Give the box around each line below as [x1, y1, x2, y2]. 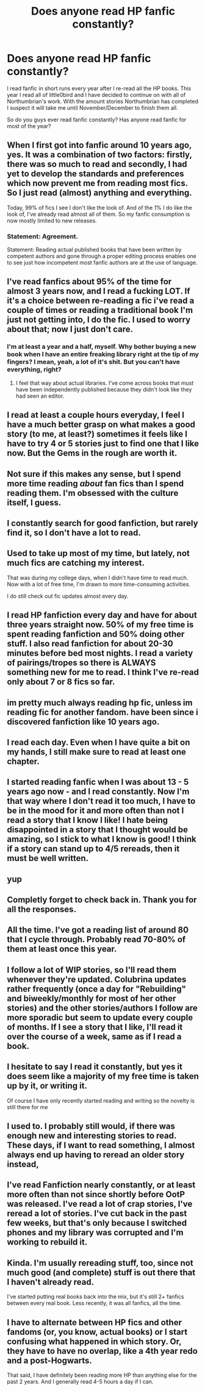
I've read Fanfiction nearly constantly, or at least [7, 1180, 196, 1190]
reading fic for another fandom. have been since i [7, 707, 198, 717]
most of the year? [7, 122, 51, 129]
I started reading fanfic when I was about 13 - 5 [7, 777, 189, 787]
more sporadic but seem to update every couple [7, 1012, 193, 1023]
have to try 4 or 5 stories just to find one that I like [7, 438, 200, 449]
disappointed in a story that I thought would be [7, 824, 189, 835]
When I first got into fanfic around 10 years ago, [7, 140, 192, 151]
